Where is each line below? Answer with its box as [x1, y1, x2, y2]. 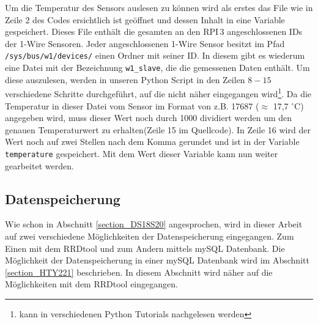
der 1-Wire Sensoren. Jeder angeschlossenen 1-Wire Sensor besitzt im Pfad [5, 37, 285, 50]
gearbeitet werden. [5, 159, 74, 172]
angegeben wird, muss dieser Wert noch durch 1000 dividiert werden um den [5, 111, 292, 124]
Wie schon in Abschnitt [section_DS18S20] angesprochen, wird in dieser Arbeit [5, 218, 303, 230]
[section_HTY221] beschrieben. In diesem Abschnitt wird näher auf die [5, 265, 273, 278]
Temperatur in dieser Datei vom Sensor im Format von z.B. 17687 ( [5, 99, 259, 112]
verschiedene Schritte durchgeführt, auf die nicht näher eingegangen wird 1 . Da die [5, 86, 312, 100]
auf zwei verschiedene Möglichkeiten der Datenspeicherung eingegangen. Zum [5, 229, 294, 242]
